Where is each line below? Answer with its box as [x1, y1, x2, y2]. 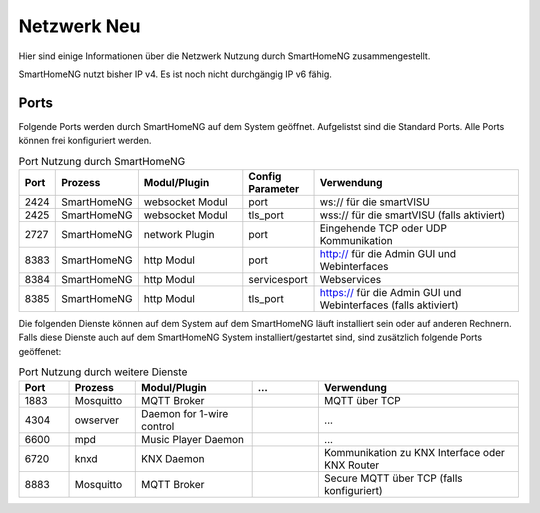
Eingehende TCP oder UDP [319, 221, 447, 235]
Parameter [248, 182, 300, 195]
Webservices [319, 273, 382, 286]
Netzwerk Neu [18, 15, 141, 37]
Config [248, 170, 282, 183]
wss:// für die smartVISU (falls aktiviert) [319, 208, 506, 222]
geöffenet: [18, 345, 62, 357]
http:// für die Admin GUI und [319, 247, 457, 260]
